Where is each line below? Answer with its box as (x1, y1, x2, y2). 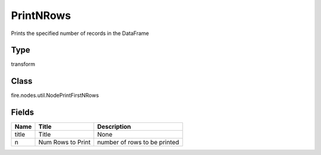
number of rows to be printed (97, 138, 180, 147)
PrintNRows (11, 9, 71, 22)
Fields (11, 107, 34, 118)
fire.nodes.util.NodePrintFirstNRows (11, 92, 99, 99)
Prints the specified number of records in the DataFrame (11, 30, 149, 37)
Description (97, 122, 131, 131)
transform (11, 61, 36, 68)
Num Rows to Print (38, 138, 91, 147)
